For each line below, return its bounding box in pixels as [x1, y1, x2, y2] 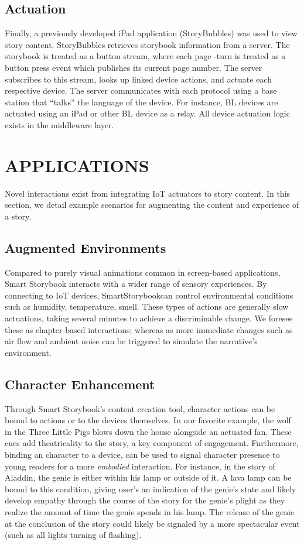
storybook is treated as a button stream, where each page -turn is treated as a [5, 50, 286, 62]
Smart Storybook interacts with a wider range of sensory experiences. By [5, 277, 267, 290]
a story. [5, 210, 32, 222]
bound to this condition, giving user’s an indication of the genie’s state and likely [5, 482, 296, 495]
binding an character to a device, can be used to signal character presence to [5, 448, 280, 460]
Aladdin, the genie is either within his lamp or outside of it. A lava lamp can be [5, 471, 292, 484]
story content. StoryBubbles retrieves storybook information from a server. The [5, 38, 290, 50]
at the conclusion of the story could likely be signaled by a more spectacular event [5, 517, 300, 529]
